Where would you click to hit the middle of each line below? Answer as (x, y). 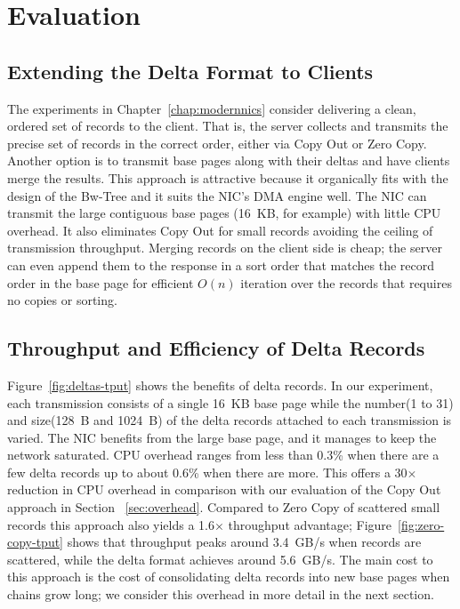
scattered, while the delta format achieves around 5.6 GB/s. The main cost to (220, 559)
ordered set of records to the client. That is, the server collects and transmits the (228, 126)
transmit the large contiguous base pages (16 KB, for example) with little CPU (224, 213)
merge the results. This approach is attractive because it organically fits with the (228, 177)
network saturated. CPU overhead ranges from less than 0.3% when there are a (223, 455)
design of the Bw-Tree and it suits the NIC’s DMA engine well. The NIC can (217, 195)
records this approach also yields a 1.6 (111, 524)
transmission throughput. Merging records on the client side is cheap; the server (225, 248)
